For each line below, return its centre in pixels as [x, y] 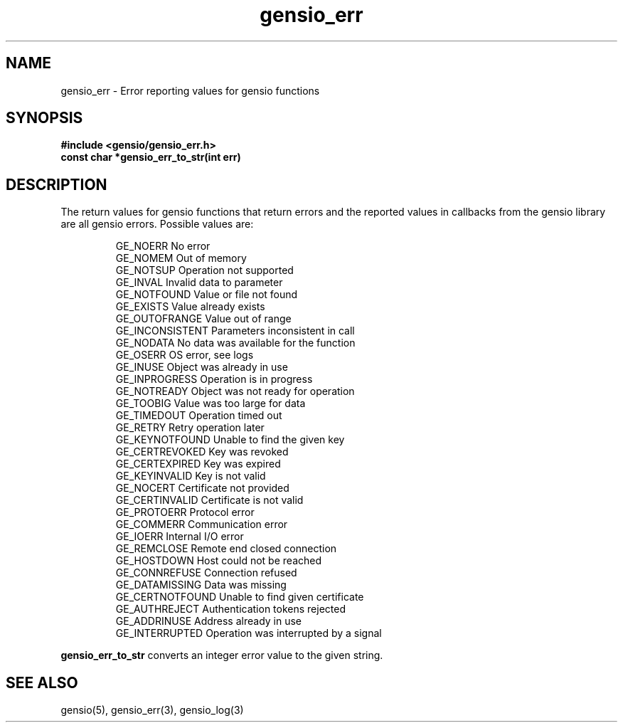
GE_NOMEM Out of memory [181, 258]
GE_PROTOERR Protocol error [185, 512]
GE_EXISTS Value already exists [190, 307]
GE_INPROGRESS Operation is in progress [214, 379]
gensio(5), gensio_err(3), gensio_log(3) [152, 710]
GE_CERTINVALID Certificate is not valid [209, 500]
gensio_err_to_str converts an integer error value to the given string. [222, 655]
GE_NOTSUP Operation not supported [204, 270]
